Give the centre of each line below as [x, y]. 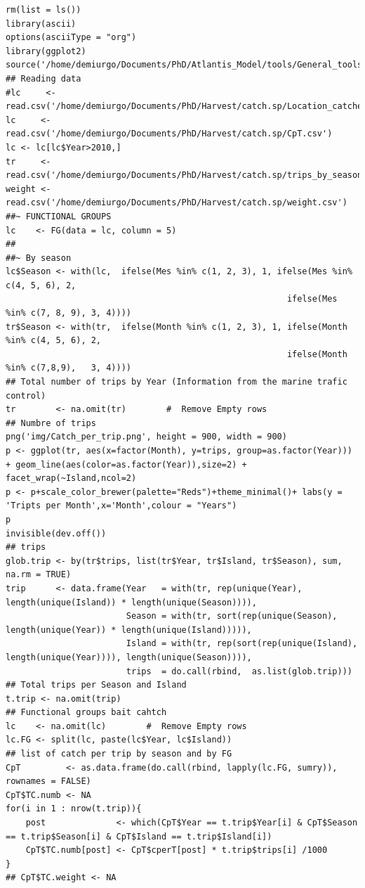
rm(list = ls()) [44, 10]
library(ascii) [41, 24]
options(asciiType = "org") [71, 38]
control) [26, 395]
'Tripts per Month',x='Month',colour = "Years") [121, 506]
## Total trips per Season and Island [96, 685]
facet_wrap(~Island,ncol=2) [71, 478]
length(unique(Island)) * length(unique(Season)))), [131, 602]
